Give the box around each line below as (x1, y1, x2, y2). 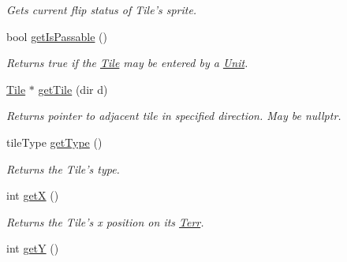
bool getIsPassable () (6, 28, 107, 44)
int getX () (6, 187, 59, 204)
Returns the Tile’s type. (6, 160, 120, 177)
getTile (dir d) (38, 80, 108, 97)
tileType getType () (6, 133, 103, 150)
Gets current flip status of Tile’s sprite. (6, 2, 197, 17)
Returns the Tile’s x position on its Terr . (6, 213, 204, 230)
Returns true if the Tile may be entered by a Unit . (6, 54, 248, 71)
